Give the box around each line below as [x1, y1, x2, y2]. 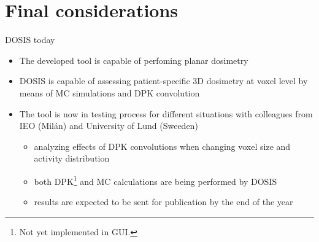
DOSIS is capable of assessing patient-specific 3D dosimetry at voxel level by [19, 74, 308, 87]
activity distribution [34, 152, 110, 165]
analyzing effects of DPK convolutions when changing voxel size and [34, 139, 291, 152]
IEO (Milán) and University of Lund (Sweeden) [19, 119, 198, 132]
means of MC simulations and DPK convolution [19, 86, 200, 99]
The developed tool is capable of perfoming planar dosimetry [19, 53, 248, 66]
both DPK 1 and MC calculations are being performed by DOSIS [34, 173, 277, 187]
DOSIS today [5, 33, 55, 46]
